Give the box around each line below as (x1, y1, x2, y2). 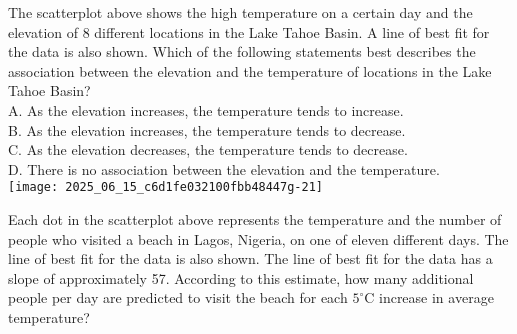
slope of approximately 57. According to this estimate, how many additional (8, 267, 474, 288)
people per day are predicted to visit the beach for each (8, 287, 348, 308)
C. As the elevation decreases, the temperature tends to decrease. (8, 139, 408, 160)
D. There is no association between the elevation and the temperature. (8, 158, 440, 179)
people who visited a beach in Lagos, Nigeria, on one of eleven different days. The (8, 228, 509, 249)
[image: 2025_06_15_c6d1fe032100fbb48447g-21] (8, 180, 323, 195)
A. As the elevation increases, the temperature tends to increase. (8, 99, 404, 120)
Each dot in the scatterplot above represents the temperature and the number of (8, 209, 502, 229)
